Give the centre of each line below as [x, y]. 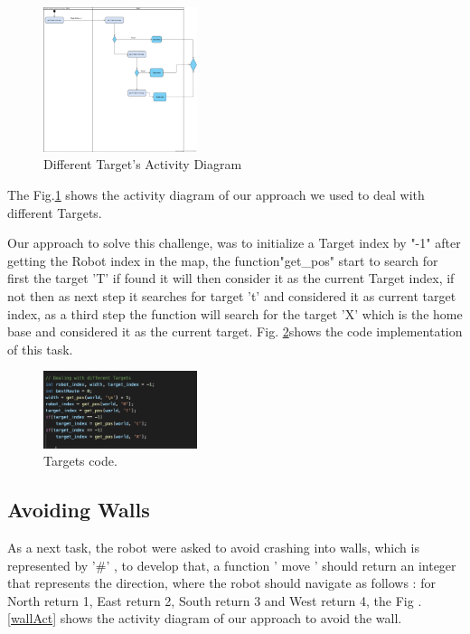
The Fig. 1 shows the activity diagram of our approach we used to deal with [216, 194]
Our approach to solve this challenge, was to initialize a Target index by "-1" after [234, 243]
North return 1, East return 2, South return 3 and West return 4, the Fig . [215, 600]
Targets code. [80, 461]
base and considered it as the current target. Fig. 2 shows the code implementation [235, 331]
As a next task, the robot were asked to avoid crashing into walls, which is [213, 547]
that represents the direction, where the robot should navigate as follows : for [221, 583]
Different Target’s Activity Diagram [143, 164]
